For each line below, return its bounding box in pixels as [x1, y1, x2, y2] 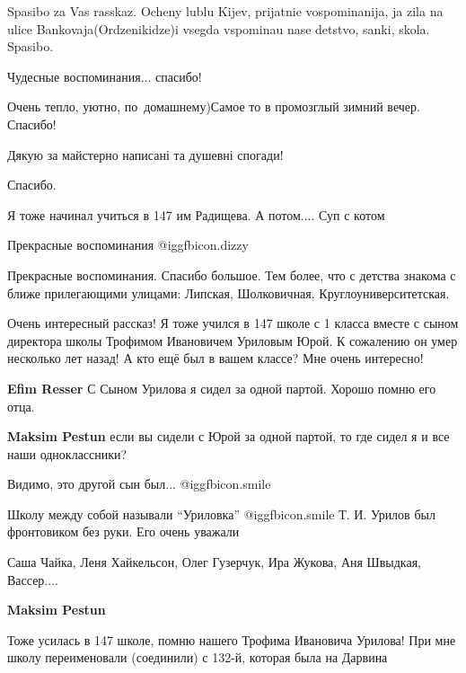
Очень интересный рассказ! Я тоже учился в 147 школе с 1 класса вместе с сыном [7, 314, 459, 332]
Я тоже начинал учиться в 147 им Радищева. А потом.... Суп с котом [7, 205, 385, 224]
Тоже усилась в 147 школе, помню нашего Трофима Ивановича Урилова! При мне [7, 630, 456, 649]
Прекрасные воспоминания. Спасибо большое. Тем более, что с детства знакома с [7, 265, 456, 284]
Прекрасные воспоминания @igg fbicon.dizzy [7, 235, 249, 254]
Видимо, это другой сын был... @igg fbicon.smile [7, 474, 271, 493]
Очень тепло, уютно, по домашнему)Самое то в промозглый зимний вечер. [7, 97, 420, 116]
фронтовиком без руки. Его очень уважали [7, 522, 240, 541]
